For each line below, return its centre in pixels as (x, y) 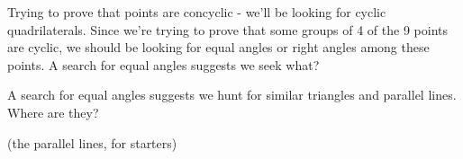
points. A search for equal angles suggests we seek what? (163, 64)
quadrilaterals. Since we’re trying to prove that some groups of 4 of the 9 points (227, 29)
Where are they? (53, 112)
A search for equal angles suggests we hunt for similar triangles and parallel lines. (232, 95)
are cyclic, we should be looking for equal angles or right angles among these (218, 47)
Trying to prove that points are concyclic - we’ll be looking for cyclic (197, 12)
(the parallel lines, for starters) (92, 142)
